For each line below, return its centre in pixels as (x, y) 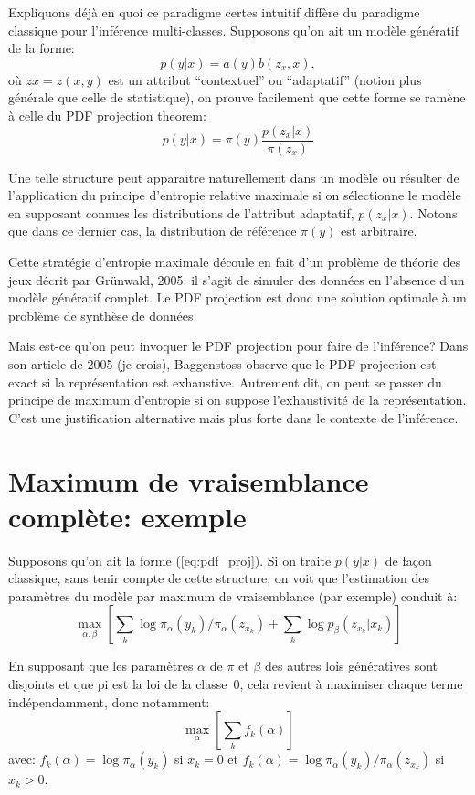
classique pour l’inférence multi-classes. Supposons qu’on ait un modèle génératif (234, 30)
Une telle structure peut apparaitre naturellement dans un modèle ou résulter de (234, 177)
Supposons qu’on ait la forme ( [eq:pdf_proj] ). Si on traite (170, 560)
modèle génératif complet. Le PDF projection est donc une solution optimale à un (237, 297)
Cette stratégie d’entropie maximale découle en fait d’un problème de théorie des (235, 261)
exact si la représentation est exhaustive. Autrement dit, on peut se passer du (225, 382)
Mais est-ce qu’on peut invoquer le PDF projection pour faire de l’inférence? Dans (238, 346)
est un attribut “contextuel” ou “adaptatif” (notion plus (265, 79)
